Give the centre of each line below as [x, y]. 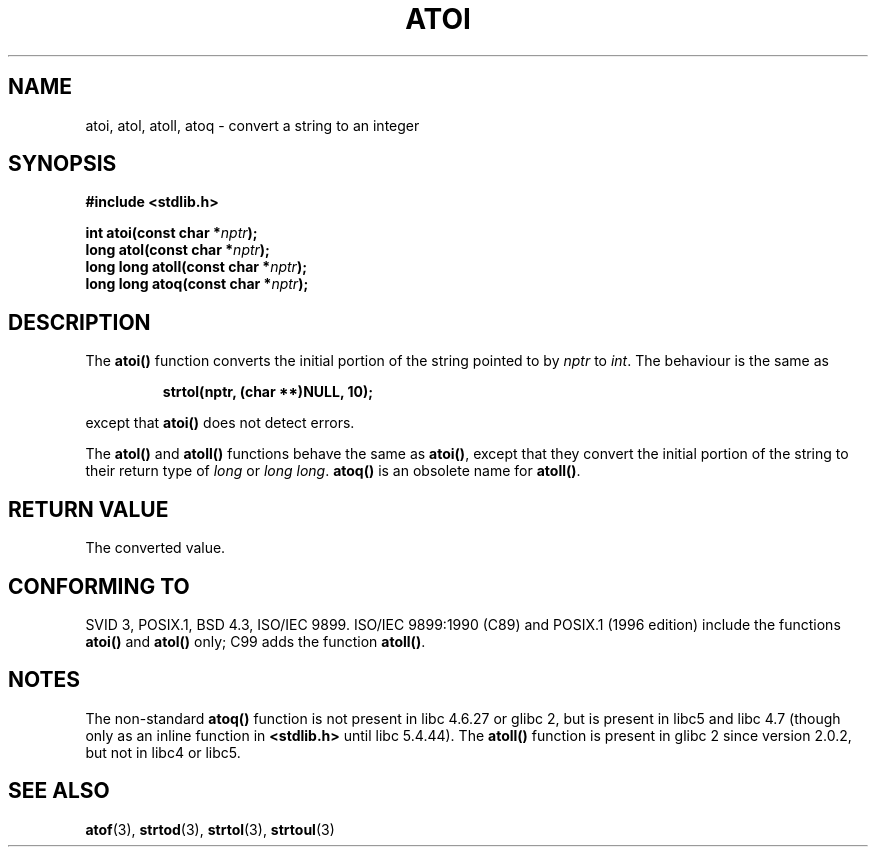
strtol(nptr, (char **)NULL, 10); [267, 392]
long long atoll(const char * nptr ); [196, 267]
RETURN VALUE [88, 509]
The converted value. [155, 548]
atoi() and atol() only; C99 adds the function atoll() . [255, 641]
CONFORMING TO [99, 586]
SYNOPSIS [62, 164]
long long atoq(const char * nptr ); [197, 284]
